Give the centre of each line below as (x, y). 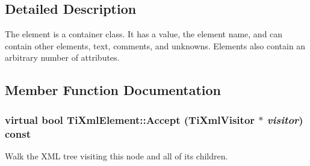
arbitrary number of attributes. (62, 57)
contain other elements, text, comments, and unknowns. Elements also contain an (155, 45)
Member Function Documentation (113, 90)
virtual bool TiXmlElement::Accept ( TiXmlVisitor (130, 119)
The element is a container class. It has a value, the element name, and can (144, 34)
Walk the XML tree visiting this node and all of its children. (116, 155)
